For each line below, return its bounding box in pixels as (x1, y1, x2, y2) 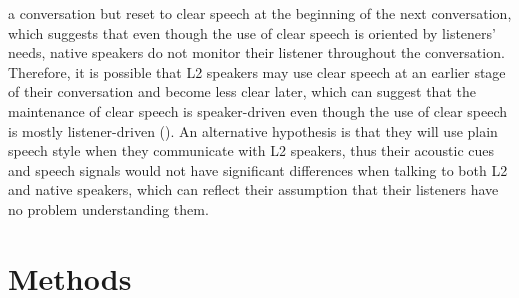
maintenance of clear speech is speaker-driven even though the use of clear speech (8, 100, 508, 121)
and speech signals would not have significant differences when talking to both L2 (8, 159, 508, 180)
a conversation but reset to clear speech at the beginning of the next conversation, (8, 3, 512, 23)
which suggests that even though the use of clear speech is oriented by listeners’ (8, 22, 496, 43)
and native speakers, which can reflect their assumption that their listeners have (8, 179, 499, 200)
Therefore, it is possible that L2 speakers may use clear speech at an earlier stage (8, 61, 506, 82)
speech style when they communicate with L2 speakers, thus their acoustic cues (8, 140, 495, 161)
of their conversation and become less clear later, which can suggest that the (8, 81, 476, 102)
